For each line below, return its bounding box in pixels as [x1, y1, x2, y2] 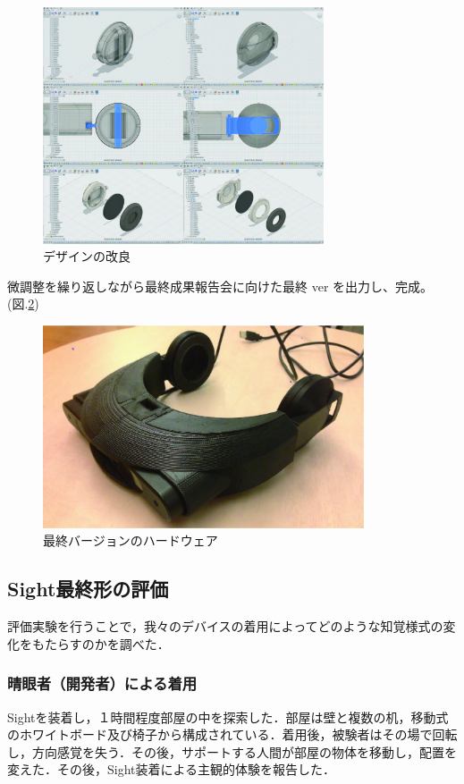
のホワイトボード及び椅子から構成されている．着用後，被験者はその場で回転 [7, 725, 458, 744]
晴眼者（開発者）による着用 [7, 672, 198, 695]
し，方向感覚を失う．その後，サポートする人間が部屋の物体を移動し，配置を [7, 742, 457, 761]
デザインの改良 [43, 247, 131, 266]
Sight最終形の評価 [7, 575, 169, 603]
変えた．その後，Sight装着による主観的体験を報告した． [7, 760, 336, 779]
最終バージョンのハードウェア [43, 531, 218, 550]
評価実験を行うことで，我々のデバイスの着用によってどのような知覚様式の [7, 617, 443, 636]
